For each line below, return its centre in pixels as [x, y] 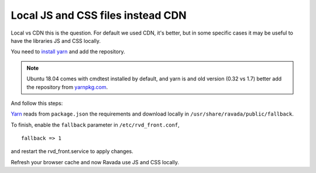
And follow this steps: [37, 103]
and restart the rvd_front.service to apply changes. [72, 151]
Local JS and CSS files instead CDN [99, 15]
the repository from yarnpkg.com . [67, 87]
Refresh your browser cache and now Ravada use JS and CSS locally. [95, 162]
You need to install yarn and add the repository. [68, 52]
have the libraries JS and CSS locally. [56, 40]
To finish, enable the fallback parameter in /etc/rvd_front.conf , [95, 125]
